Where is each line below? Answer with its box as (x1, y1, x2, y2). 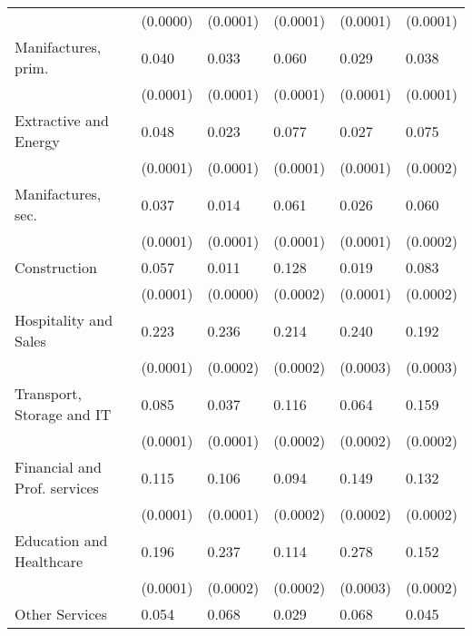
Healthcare (15, 551, 84, 572)
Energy (15, 131, 60, 152)
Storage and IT (15, 404, 112, 425)
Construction (15, 257, 97, 278)
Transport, (15, 383, 82, 404)
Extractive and (15, 110, 109, 131)
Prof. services (15, 477, 99, 498)
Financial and (15, 456, 102, 477)
